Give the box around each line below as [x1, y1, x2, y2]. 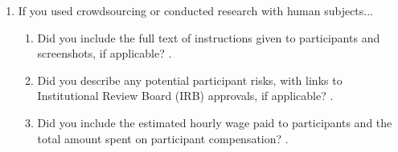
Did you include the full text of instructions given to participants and [37, 29, 380, 46]
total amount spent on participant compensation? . [37, 130, 289, 146]
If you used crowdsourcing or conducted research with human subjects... [18, 2, 373, 18]
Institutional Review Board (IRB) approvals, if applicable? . [37, 87, 334, 104]
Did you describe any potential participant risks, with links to [37, 71, 343, 88]
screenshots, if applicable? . [37, 45, 172, 62]
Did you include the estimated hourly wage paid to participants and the [37, 114, 392, 130]
